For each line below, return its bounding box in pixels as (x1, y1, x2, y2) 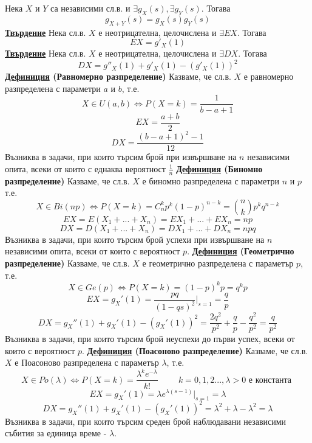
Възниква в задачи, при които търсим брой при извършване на (5, 150, 237, 163)
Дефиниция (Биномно (176, 162, 263, 175)
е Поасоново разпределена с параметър (15, 356, 159, 369)
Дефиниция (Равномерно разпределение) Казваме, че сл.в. (5, 70, 231, 83)
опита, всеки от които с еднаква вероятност (5, 162, 166, 175)
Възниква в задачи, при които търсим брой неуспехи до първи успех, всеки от (5, 332, 295, 345)
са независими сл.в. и (50, 2, 131, 14)
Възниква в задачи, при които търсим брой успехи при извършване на (5, 232, 265, 245)
